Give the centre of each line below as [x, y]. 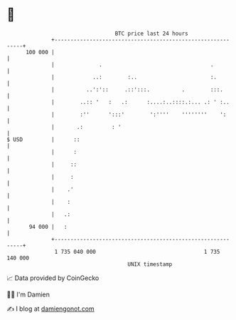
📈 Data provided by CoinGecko [53, 278]
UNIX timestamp [150, 264]
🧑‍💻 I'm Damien [28, 294]
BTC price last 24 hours [152, 33]
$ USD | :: [43, 139]
